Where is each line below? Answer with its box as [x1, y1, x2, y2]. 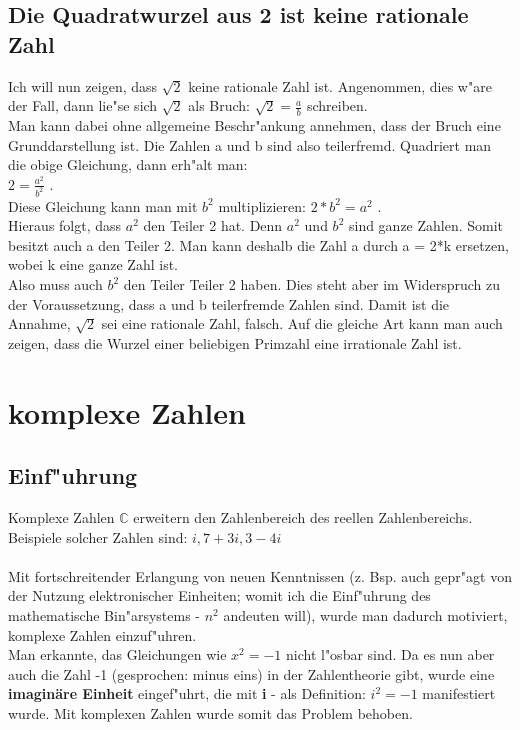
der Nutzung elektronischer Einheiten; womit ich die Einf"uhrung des [8, 585, 431, 606]
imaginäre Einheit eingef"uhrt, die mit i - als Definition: [8, 683, 366, 704]
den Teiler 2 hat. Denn [143, 215, 283, 236]
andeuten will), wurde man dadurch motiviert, [223, 604, 508, 625]
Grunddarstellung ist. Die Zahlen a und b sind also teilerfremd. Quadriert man [8, 134, 492, 155]
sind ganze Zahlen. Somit [348, 215, 504, 236]
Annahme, [8, 313, 71, 334]
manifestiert [422, 683, 496, 704]
